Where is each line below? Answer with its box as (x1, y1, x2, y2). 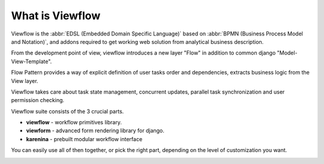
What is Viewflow (11, 9, 101, 22)
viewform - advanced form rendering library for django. (26, 127, 165, 135)
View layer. (11, 77, 38, 84)
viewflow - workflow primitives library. (26, 119, 122, 126)
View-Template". (11, 58, 52, 65)
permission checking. (11, 97, 65, 104)
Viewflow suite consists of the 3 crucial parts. (11, 108, 124, 115)
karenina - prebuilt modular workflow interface (26, 135, 143, 142)
